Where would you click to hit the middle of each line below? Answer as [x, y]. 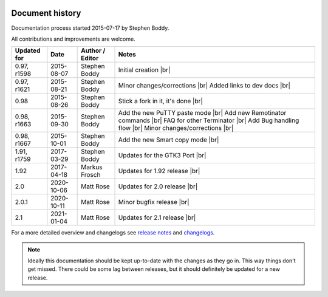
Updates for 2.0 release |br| [158, 186]
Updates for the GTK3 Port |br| [162, 155]
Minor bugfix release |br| [154, 202]
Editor [90, 58]
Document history [46, 13]
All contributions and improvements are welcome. [73, 39]
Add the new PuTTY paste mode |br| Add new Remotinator [202, 113]
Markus [92, 167]
